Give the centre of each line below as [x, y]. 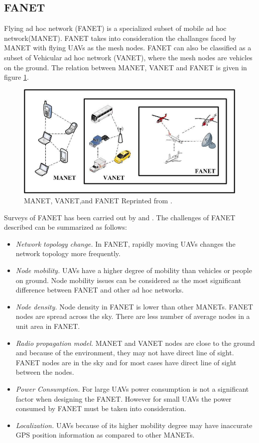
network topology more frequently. [68, 253]
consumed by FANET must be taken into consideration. [101, 408]
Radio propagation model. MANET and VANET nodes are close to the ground [135, 343]
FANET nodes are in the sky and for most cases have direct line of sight [126, 362]
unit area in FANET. [48, 326]
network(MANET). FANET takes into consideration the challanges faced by [120, 38]
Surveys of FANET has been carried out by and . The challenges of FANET [120, 217]
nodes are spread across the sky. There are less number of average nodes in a [133, 316]
